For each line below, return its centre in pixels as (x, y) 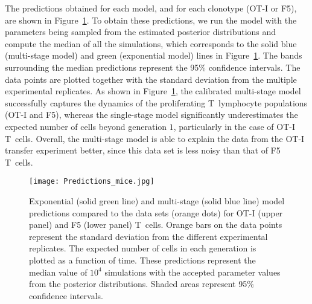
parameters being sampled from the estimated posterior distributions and (141, 32)
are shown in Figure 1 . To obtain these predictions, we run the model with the (151, 20)
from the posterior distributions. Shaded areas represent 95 (138, 284)
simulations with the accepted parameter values (193, 272)
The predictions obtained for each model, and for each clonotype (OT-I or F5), (151, 8)
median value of (58, 272)
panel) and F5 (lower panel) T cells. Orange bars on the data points (156, 225)
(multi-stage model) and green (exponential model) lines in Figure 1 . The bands (154, 55)
